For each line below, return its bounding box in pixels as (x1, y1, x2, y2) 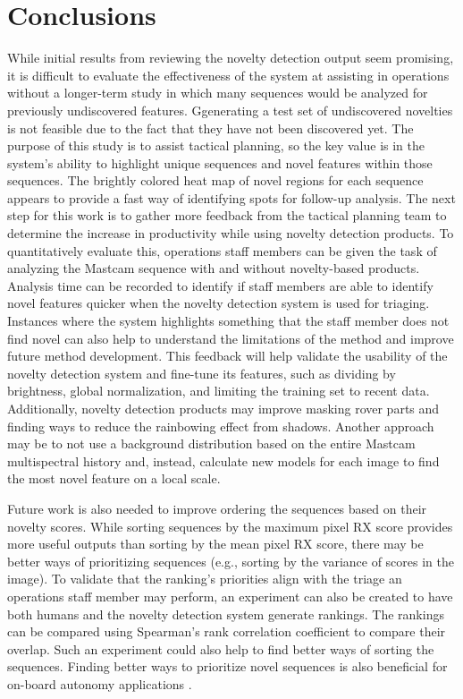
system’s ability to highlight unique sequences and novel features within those (7, 153, 433, 172)
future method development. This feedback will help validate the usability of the (7, 346, 448, 365)
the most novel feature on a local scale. (7, 469, 221, 488)
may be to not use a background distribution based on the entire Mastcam (7, 434, 416, 453)
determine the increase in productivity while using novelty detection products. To (7, 224, 454, 243)
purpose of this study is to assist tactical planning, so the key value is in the (7, 136, 425, 155)
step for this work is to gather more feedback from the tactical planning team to (7, 206, 447, 225)
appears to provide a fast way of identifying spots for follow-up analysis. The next (7, 188, 456, 207)
